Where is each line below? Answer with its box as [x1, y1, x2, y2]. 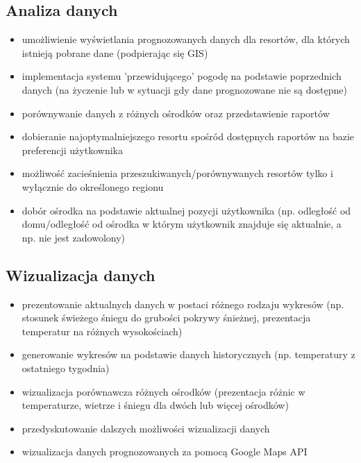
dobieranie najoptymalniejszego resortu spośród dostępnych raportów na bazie [22, 129, 355, 144]
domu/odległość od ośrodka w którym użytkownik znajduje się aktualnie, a [22, 217, 342, 231]
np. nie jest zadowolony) [22, 230, 126, 244]
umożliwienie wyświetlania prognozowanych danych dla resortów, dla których [22, 32, 350, 47]
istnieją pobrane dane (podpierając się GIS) [22, 45, 208, 60]
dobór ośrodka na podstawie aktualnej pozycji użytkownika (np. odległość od [22, 203, 351, 217]
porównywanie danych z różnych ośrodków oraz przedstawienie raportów [22, 106, 330, 120]
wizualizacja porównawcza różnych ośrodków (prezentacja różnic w [22, 384, 305, 398]
